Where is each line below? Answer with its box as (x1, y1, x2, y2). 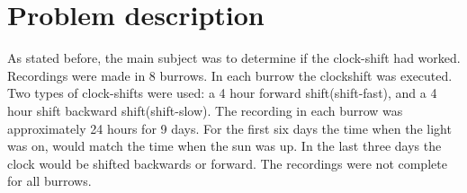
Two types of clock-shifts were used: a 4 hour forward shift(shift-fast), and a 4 (7, 83, 437, 102)
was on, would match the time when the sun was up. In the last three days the (7, 136, 442, 155)
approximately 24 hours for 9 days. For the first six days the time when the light (7, 118, 452, 137)
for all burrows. (7, 171, 92, 190)
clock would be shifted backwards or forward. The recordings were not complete (7, 154, 447, 172)
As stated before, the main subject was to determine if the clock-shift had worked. (7, 48, 461, 67)
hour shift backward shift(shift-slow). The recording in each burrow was (7, 101, 403, 119)
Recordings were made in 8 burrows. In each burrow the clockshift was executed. (7, 66, 453, 84)
